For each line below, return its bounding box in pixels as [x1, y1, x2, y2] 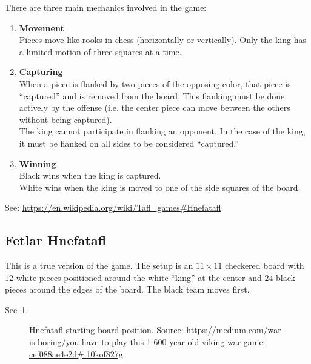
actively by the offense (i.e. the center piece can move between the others [19, 101, 290, 114]
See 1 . [5, 303, 28, 316]
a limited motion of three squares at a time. [19, 45, 182, 58]
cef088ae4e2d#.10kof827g [29, 347, 123, 360]
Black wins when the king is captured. [19, 169, 161, 182]
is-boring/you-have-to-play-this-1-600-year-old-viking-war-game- [29, 336, 266, 348]
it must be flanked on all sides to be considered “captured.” [19, 136, 239, 149]
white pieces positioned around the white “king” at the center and [16, 271, 262, 283]
